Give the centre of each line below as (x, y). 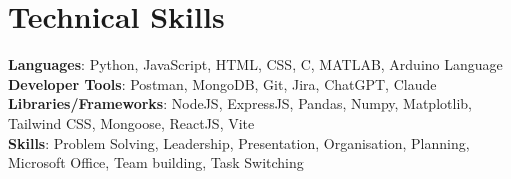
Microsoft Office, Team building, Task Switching (156, 162)
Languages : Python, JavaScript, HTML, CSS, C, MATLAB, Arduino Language (255, 64)
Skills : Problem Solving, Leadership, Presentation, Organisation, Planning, (239, 142)
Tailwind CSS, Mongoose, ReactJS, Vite (131, 122)
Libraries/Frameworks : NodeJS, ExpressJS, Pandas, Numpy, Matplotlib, (240, 103)
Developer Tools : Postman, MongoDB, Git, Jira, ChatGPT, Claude (222, 83)
